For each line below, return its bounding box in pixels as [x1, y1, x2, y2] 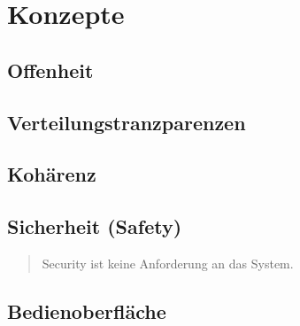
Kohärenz [7, 160, 96, 188]
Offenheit [7, 56, 94, 83]
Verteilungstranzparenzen [7, 108, 246, 136]
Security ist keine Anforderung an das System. [42, 253, 294, 272]
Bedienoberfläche [7, 297, 166, 324]
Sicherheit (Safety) [7, 213, 182, 240]
